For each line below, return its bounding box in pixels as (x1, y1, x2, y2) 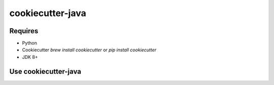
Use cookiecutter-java (9, 67, 81, 75)
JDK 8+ (22, 54, 38, 60)
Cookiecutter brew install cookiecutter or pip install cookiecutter (22, 47, 157, 53)
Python (22, 40, 38, 46)
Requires (9, 27, 39, 35)
